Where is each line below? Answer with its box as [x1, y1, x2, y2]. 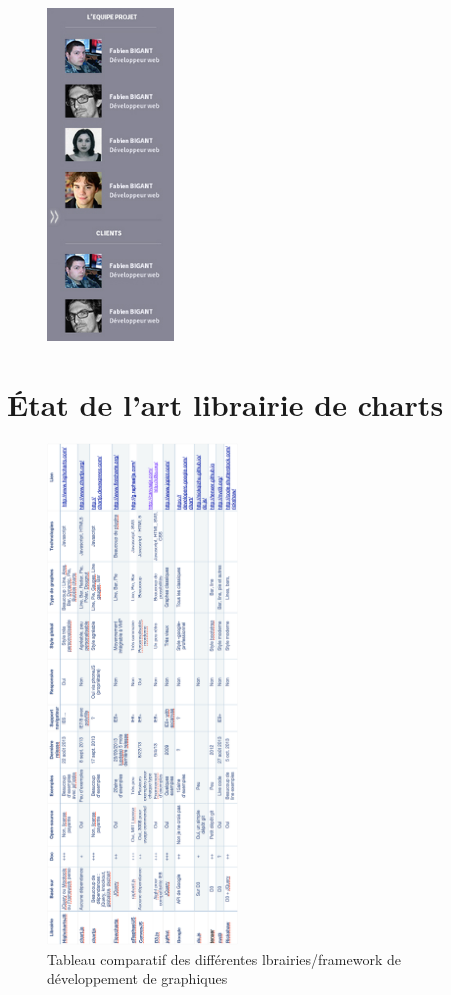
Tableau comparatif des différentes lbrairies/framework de [47, 948, 401, 969]
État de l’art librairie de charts [7, 384, 444, 425]
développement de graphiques [47, 968, 228, 989]
